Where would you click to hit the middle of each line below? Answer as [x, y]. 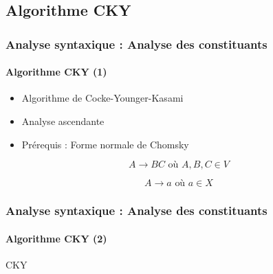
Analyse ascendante [63, 121]
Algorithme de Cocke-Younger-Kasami [102, 98]
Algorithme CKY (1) [56, 72]
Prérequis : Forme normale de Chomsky [105, 144]
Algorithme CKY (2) [56, 238]
